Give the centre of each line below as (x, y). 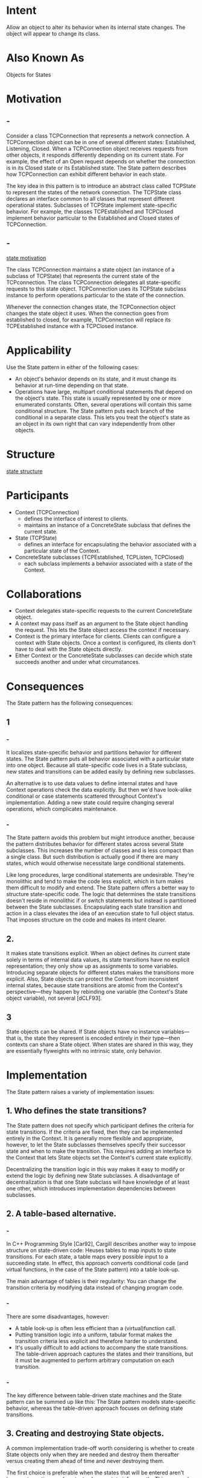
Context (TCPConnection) (47, 512)
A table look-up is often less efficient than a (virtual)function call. (95, 1328)
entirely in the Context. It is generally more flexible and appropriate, (90, 1138)
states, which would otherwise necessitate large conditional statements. (96, 864)
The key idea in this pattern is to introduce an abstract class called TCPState (101, 186)
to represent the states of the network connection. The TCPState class (94, 192)
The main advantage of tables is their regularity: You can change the (91, 1281)
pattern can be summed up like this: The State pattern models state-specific (101, 1402)
